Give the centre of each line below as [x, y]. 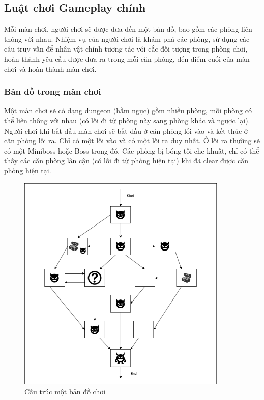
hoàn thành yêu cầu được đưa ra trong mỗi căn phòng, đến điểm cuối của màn [127, 58]
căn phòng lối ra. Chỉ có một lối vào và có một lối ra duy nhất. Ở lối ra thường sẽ [132, 141]
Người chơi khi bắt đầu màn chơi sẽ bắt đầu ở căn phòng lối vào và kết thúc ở [126, 130]
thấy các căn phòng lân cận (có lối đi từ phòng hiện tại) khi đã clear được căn [126, 160]
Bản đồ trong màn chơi [53, 92]
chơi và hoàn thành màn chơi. [50, 69]
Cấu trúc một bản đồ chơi [65, 391]
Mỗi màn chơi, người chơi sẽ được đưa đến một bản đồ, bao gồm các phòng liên [128, 29]
